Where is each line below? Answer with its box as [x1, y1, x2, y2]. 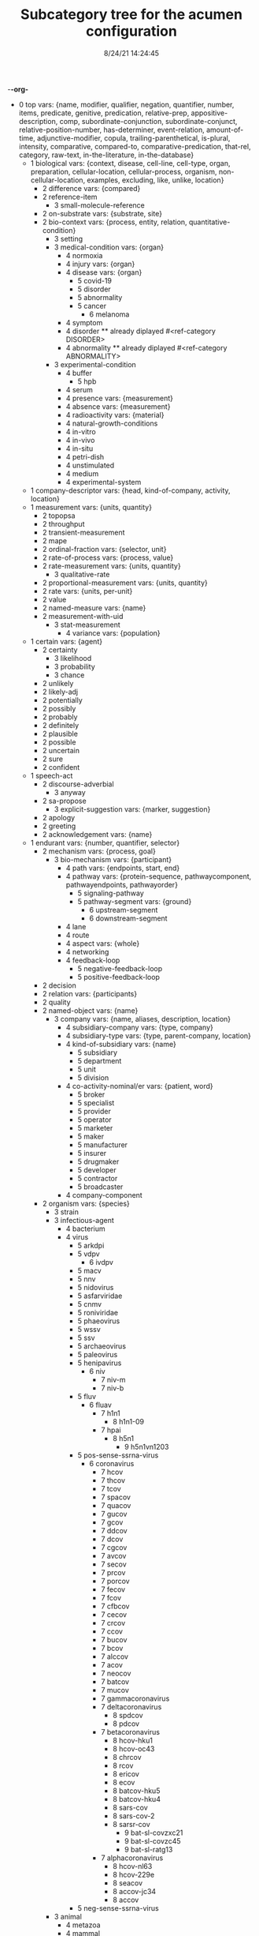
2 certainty [42, 645, 78, 655]
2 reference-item [42, 192, 98, 201]
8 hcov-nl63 [113, 1861, 153, 1870]
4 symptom [65, 317, 103, 327]
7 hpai [101, 1425, 121, 1435]
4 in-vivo [65, 435, 95, 445]
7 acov [101, 1660, 124, 1669]
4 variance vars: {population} [65, 628, 161, 637]
